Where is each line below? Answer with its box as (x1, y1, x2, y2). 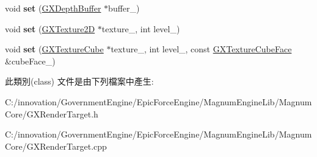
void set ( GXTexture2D (5, 22, 95, 35)
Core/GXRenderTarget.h (5, 107, 98, 120)
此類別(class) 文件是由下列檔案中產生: (5, 75, 154, 88)
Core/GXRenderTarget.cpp (5, 139, 107, 152)
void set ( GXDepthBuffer (5, 2, 101, 14)
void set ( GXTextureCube (5, 43, 104, 55)
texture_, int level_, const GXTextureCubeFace (111, 43, 292, 55)
